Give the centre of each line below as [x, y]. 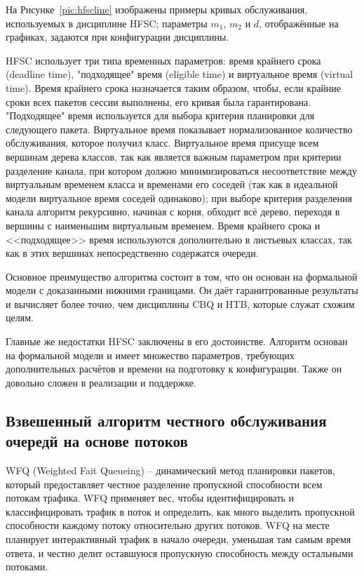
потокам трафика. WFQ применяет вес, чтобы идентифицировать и [150, 498]
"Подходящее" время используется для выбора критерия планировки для [160, 115]
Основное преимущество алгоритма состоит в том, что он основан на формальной [182, 276]
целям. [20, 317]
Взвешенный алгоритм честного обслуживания [166, 420]
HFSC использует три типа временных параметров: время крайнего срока [163, 60]
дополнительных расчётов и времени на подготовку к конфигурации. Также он [174, 369]
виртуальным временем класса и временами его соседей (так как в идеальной [172, 184]
